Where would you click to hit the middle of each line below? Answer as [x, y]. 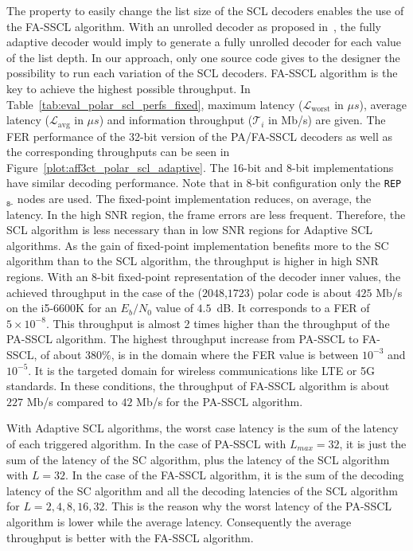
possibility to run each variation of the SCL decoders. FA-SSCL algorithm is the [202, 73]
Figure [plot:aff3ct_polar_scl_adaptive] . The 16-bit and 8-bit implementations [200, 167]
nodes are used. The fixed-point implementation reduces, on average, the [194, 199]
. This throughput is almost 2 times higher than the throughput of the [218, 323]
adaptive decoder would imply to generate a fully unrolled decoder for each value [204, 42]
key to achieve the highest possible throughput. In [129, 88]
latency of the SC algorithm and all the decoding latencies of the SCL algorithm [202, 490]
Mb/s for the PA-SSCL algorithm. [220, 401]
